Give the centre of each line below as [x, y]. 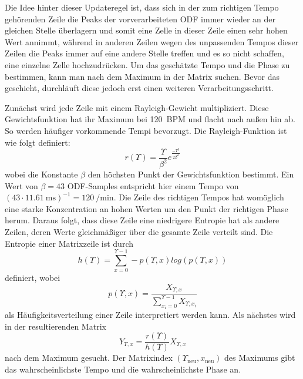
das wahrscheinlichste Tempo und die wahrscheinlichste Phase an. [123, 369]
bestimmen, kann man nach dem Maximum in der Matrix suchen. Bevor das [142, 76]
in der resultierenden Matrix [55, 326]
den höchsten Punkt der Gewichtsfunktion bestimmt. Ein [191, 174]
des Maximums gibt [260, 358]
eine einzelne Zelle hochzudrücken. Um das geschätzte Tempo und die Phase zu [147, 64]
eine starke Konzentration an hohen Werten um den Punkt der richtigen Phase [147, 208]
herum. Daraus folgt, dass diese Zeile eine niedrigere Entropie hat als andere [142, 220]
